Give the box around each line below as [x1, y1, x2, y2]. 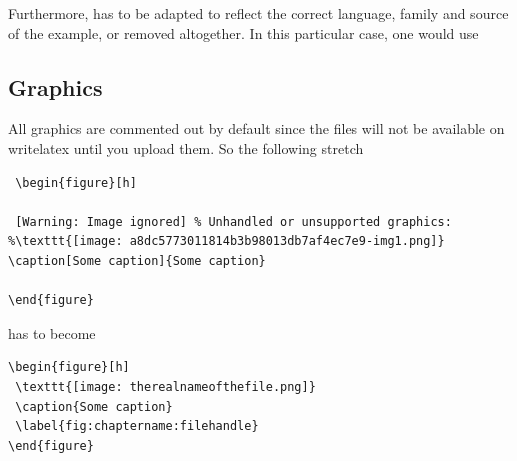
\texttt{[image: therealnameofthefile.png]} [15, 379, 316, 394]
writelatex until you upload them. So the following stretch [8, 137, 364, 158]
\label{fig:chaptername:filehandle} [15, 419, 259, 434]
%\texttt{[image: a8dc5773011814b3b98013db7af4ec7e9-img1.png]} [8, 234, 445, 249]
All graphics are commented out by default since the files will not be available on [8, 118, 505, 139]
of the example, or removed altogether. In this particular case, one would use [8, 22, 479, 43]
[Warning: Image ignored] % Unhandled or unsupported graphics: [15, 214, 452, 229]
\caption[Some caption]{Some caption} [8, 253, 266, 268]
